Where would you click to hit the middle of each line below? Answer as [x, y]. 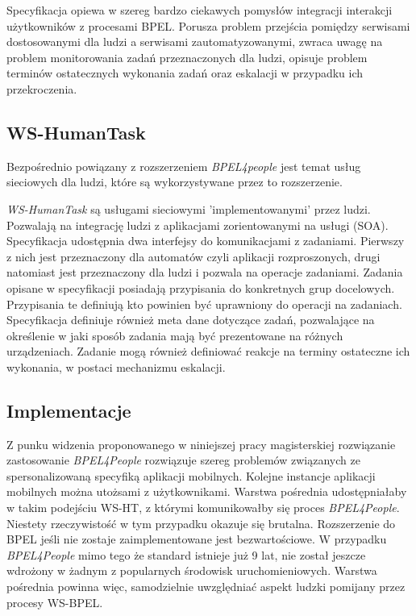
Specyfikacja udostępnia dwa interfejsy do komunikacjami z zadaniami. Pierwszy [206, 241]
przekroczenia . [42, 88]
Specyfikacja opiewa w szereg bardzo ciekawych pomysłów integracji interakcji [200, 10]
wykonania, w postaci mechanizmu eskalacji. [116, 366]
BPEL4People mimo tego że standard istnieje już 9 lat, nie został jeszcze [186, 554]
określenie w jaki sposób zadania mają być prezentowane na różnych [175, 335]
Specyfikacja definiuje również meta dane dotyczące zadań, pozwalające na [191, 320]
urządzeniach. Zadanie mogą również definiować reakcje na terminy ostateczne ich [208, 351]
